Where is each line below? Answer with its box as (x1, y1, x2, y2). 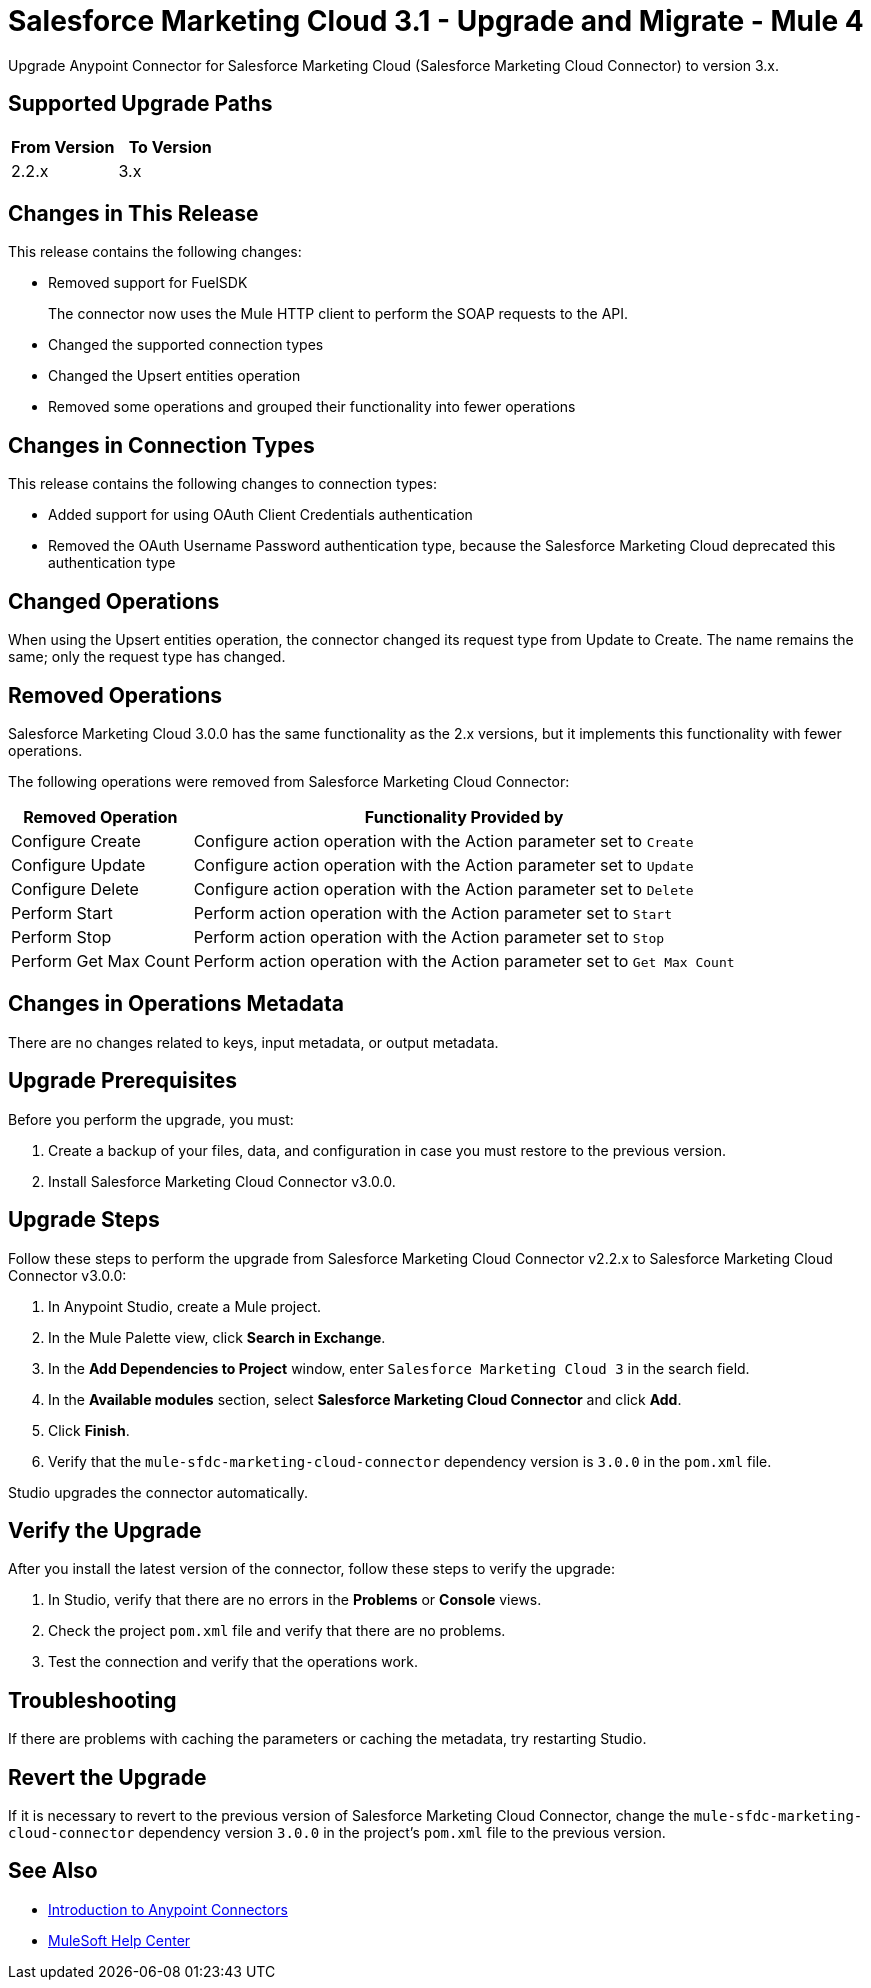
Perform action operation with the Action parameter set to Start (193, 902, 672, 923)
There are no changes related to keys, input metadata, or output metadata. (8, 1033, 499, 1051)
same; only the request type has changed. (8, 648, 286, 666)
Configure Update (11, 854, 146, 875)
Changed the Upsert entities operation (48, 367, 301, 385)
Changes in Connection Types (8, 432, 315, 458)
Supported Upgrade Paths (8, 91, 273, 117)
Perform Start (11, 902, 113, 923)
